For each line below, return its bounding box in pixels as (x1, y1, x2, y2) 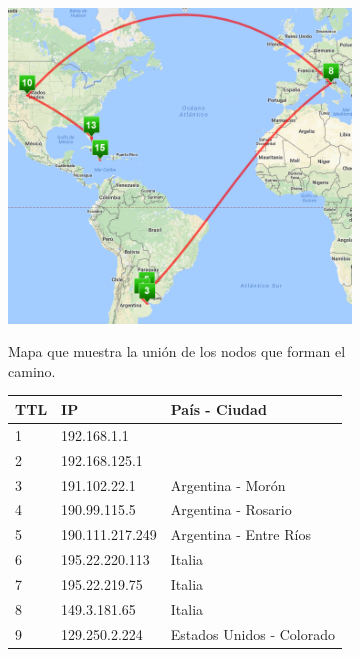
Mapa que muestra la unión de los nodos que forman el (8, 341, 346, 362)
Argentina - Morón (170, 474, 286, 495)
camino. (8, 360, 56, 381)
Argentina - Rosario (170, 499, 292, 520)
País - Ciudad (170, 398, 267, 419)
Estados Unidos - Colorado (170, 623, 335, 644)
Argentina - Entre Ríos (170, 524, 311, 545)
